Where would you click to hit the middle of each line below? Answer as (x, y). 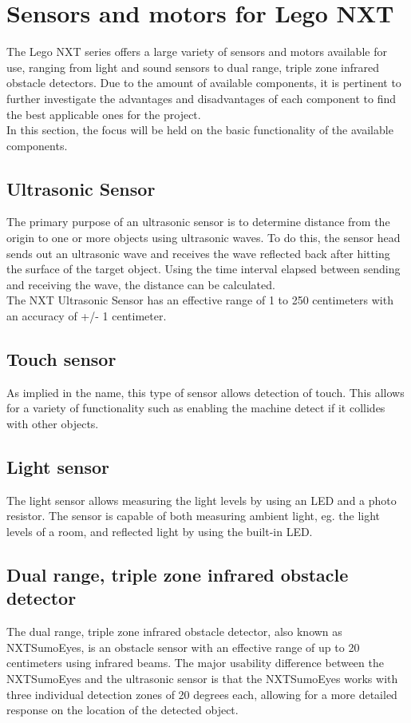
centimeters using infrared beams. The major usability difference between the (195, 663)
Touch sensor (61, 359)
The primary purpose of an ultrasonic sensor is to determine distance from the (198, 222)
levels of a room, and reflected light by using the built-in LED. (160, 532)
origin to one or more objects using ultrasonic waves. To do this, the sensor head (204, 238)
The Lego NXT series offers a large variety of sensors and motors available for (197, 52)
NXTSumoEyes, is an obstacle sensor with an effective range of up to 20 (183, 647)
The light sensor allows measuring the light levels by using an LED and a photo (202, 500)
